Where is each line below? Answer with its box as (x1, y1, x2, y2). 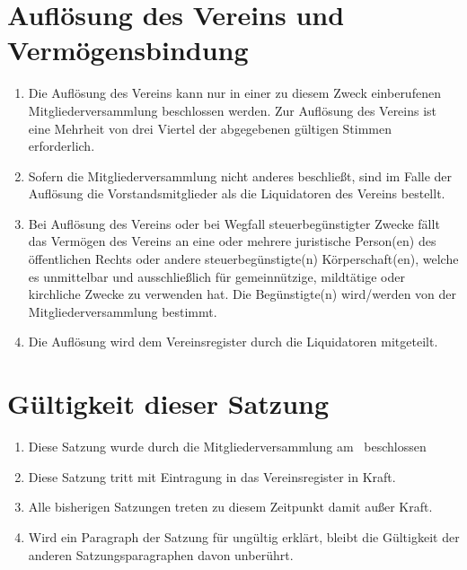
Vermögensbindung (7, 31, 249, 68)
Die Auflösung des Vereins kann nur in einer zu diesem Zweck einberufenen (28, 83, 441, 102)
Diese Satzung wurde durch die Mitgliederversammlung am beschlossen (28, 437, 427, 456)
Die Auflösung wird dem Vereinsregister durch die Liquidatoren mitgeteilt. (28, 332, 438, 351)
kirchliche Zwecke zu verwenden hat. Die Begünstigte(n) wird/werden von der (28, 285, 457, 303)
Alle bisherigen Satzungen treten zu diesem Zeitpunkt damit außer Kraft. (28, 497, 433, 516)
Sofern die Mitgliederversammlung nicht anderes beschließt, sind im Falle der (28, 166, 453, 185)
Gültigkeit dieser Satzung (7, 385, 330, 422)
